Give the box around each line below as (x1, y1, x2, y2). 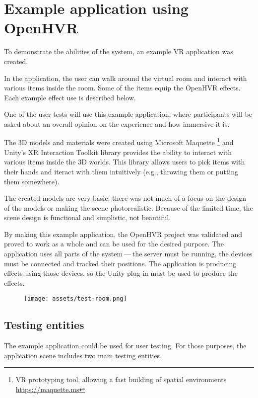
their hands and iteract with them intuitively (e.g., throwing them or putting (4, 166, 239, 176)
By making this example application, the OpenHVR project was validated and (4, 229, 243, 239)
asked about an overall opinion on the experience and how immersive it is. (4, 118, 230, 129)
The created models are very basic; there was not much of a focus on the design (4, 193, 247, 203)
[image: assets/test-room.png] (24, 295, 127, 303)
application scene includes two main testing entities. (4, 350, 162, 360)
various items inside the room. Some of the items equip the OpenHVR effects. (4, 82, 241, 93)
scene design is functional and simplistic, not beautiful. (4, 212, 171, 223)
